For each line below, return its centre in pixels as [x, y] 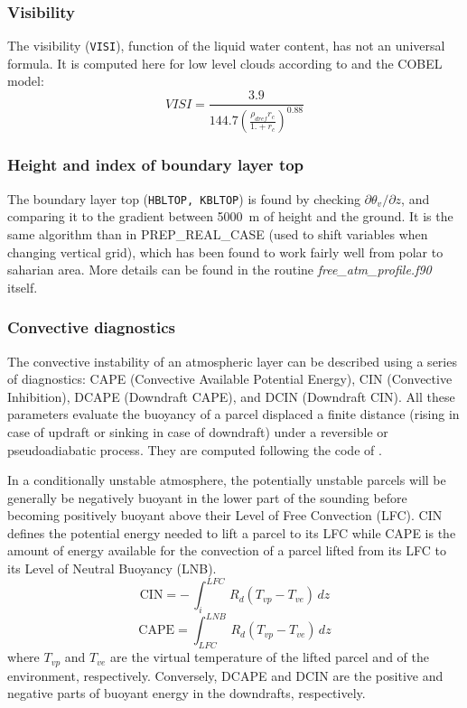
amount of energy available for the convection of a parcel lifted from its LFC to [227, 550]
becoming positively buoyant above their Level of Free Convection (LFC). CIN [225, 515]
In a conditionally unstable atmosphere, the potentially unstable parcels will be [227, 480]
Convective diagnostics [91, 327]
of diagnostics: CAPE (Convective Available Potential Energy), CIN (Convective [230, 379]
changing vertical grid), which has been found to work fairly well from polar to [225, 252]
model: [26, 81]
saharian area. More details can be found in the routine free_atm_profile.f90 [219, 270]
